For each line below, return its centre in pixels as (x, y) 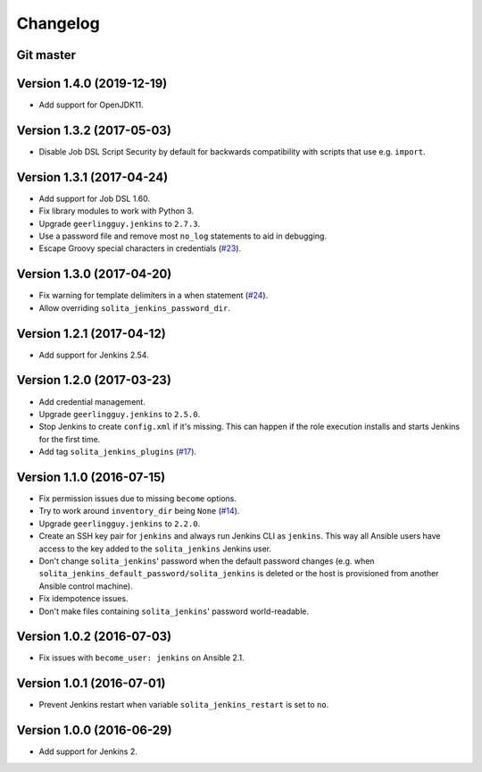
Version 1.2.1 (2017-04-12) (91, 334)
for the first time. (70, 439)
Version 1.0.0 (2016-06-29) (95, 730)
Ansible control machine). (86, 586)
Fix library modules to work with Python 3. (116, 211)
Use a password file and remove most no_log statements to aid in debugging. (183, 236)
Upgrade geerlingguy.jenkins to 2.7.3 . (120, 223)
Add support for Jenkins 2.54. (94, 355)
